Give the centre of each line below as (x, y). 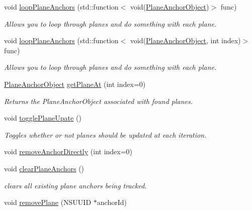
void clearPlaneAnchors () (44, 168)
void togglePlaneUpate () (43, 118)
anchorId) (112, 202)
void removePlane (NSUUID (48, 202)
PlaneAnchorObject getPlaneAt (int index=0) (75, 84)
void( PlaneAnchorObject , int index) (185, 40)
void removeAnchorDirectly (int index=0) (68, 151)
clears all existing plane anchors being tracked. (75, 185)
